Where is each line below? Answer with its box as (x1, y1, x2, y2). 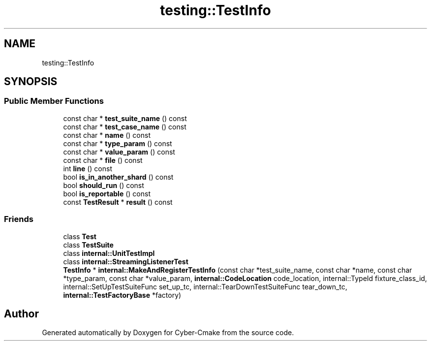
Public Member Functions (4, 96, 104, 106)
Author (4, 307, 39, 320)
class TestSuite (63, 240, 114, 249)
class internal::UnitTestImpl (63, 249, 155, 257)
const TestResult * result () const (63, 197, 173, 206)
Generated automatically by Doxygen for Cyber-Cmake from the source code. (42, 328, 294, 337)
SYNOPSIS (4, 75, 58, 88)
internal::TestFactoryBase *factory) (63, 290, 182, 299)
